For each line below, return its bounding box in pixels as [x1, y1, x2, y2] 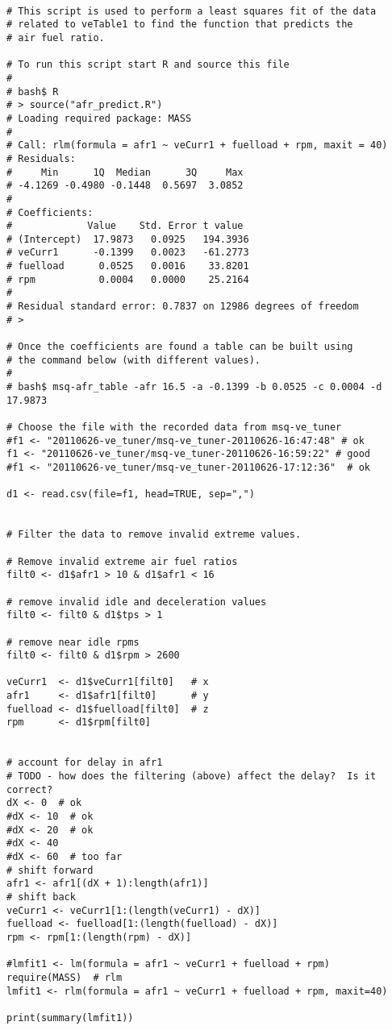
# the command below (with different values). [6, 354, 261, 366]
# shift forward [6, 864, 94, 876]
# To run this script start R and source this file [6, 59, 290, 71]
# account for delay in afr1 [6, 757, 163, 769]
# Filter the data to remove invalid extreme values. [6, 529, 302, 541]
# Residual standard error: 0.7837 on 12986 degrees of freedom [6, 301, 359, 313]
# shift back [6, 891, 76, 903]
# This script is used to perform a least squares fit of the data [6, 5, 377, 17]
